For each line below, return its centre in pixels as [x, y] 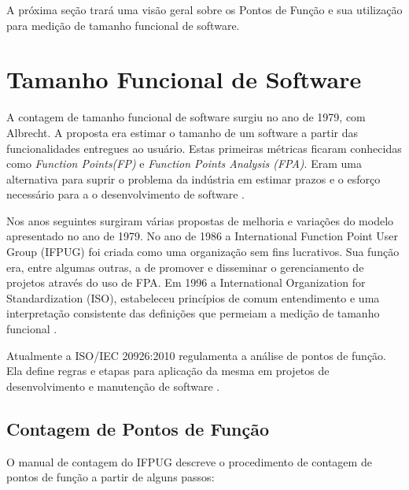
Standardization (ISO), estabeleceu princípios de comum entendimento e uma [193, 297]
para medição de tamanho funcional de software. [123, 25]
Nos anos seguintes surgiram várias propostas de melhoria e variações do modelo [200, 220]
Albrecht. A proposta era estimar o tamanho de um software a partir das [182, 132]
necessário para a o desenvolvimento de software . [125, 194]
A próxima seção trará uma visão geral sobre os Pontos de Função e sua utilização [204, 9]
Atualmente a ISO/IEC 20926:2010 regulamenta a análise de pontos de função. [196, 355]
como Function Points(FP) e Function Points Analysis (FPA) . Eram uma [184, 163]
